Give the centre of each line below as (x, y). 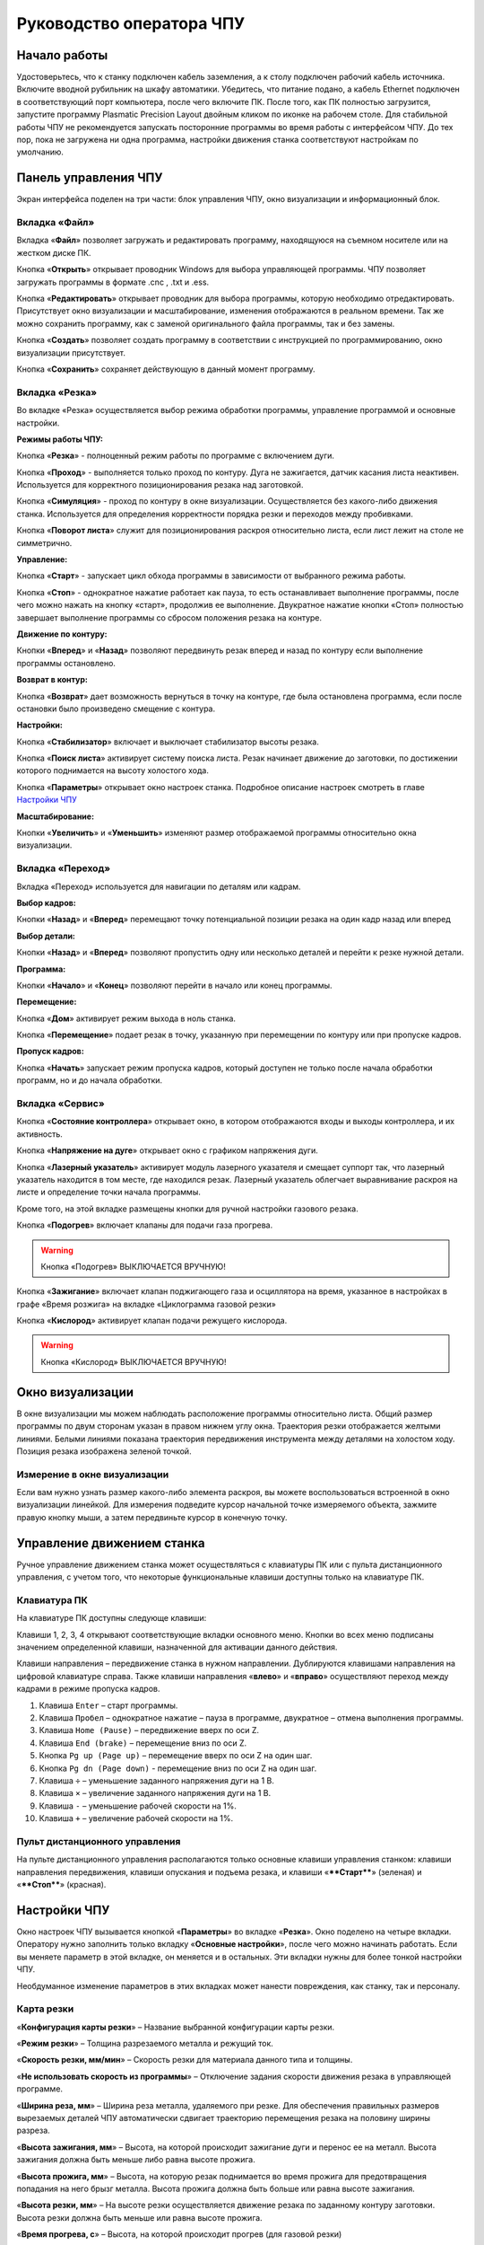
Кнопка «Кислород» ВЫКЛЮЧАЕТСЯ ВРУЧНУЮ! (134, 1361)
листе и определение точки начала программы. (108, 1192)
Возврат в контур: (52, 680)
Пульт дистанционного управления (99, 1841)
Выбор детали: (46, 936)
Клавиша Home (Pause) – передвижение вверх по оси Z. (149, 1730)
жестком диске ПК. (54, 252)
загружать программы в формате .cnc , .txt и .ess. (113, 282)
